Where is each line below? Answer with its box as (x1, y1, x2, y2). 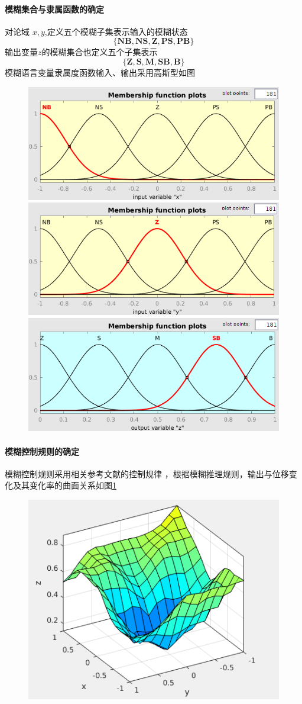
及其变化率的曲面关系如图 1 (12, 479, 116, 491)
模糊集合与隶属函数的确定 (5, 2, 104, 15)
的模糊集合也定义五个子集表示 (41, 46, 158, 58)
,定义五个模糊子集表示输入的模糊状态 (44, 25, 188, 37)
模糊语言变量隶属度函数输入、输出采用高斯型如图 (5, 66, 195, 78)
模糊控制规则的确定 (5, 445, 79, 457)
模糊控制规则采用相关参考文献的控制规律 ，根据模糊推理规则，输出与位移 (5, 467, 289, 480)
